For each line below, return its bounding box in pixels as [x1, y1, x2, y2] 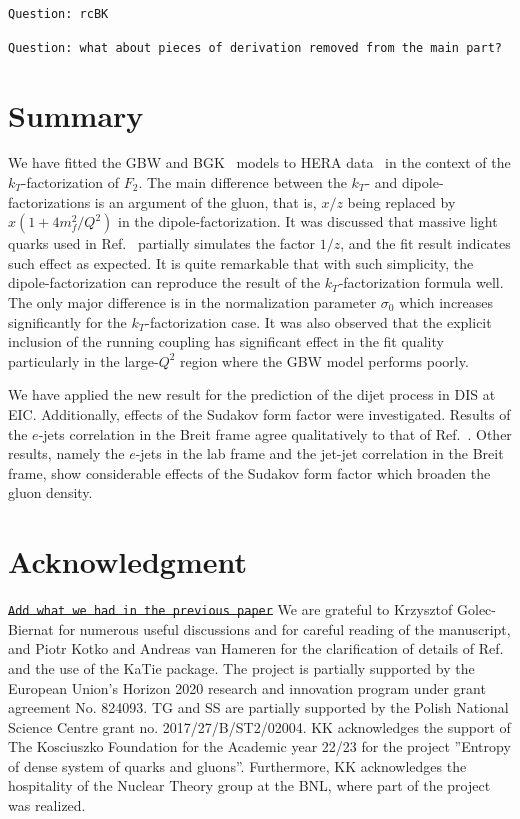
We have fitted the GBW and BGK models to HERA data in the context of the [8, 152, 511, 173]
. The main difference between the [138, 172, 347, 193]
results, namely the [8, 443, 125, 464]
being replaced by [347, 191, 456, 212]
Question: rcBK [8, 7, 109, 21]
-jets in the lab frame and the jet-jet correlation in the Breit [135, 443, 504, 464]
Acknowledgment [8, 541, 247, 582]
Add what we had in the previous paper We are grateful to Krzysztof [8, 599, 453, 620]
